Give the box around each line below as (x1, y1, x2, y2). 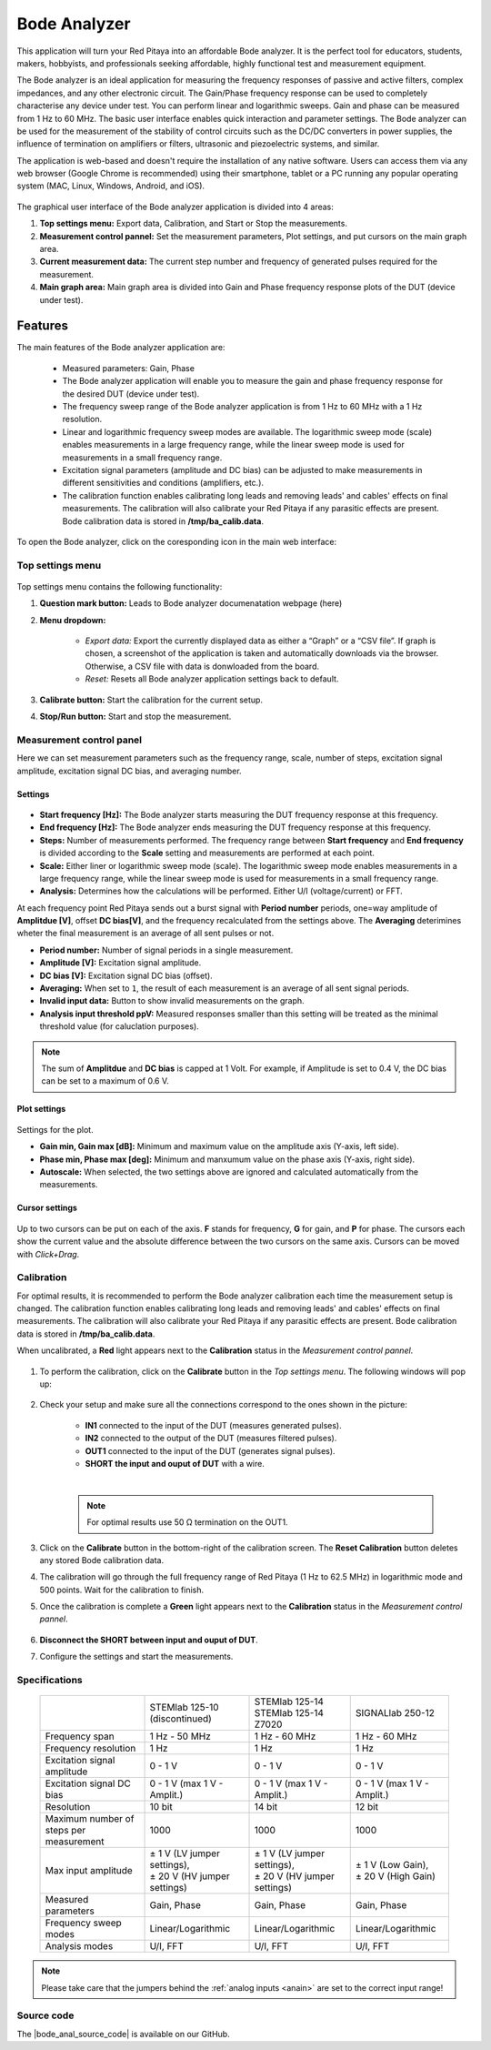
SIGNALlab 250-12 (355, 1707, 436, 1720)
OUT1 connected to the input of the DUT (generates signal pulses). (85, 1445, 336, 1456)
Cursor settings (16, 1202, 77, 1214)
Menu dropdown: (39, 614, 106, 625)
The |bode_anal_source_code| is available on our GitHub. (16, 2028, 231, 2039)
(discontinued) (149, 1712, 213, 1725)
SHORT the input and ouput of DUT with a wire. (85, 1458, 266, 1469)
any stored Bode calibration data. (39, 1554, 164, 1565)
